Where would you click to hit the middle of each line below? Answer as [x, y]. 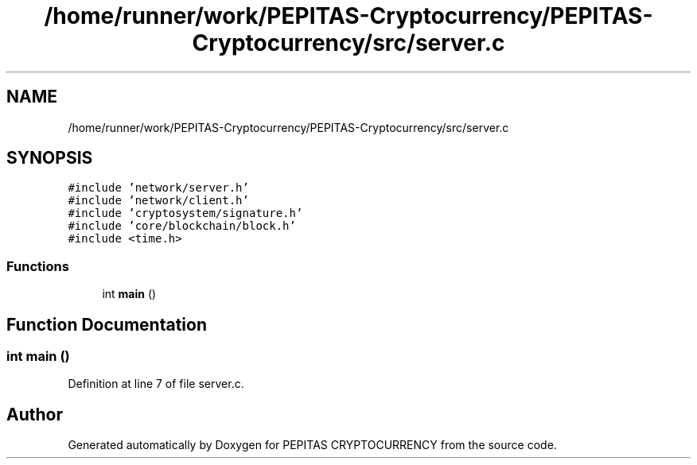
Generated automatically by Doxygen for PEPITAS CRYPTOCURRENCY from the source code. [312, 445]
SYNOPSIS [50, 158]
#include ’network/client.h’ [158, 201]
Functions [38, 266]
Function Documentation [107, 324]
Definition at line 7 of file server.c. [156, 384]
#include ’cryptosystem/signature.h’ [185, 213]
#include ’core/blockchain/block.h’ [182, 226]
